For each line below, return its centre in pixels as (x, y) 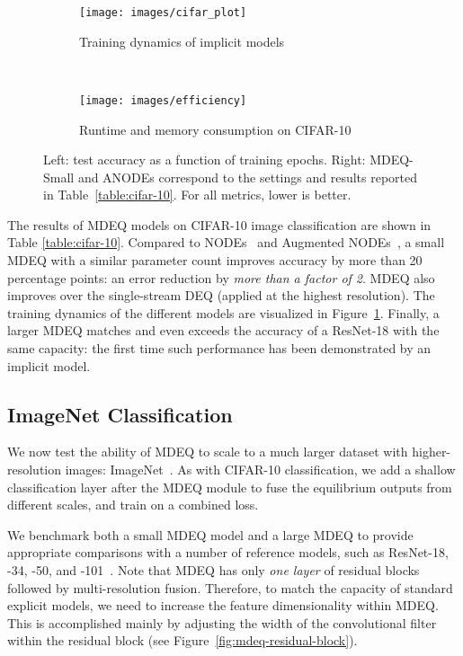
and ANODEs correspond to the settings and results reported (248, 177)
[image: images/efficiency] (163, 100)
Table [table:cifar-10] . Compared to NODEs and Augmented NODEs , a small (226, 242)
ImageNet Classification (120, 414)
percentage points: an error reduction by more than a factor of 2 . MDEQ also (221, 277)
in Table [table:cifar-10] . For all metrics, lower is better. (197, 195)
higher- (432, 452)
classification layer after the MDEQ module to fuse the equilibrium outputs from (230, 487)
